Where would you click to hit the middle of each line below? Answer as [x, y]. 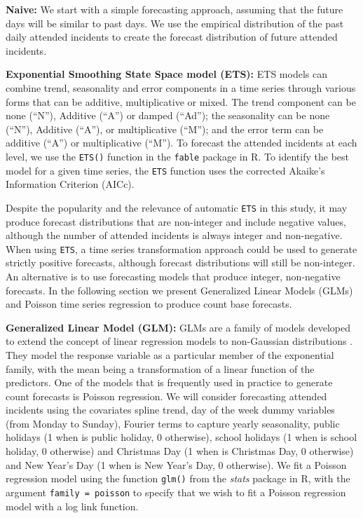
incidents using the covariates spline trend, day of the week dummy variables [170, 410]
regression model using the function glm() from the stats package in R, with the [178, 478]
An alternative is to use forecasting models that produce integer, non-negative [173, 276]
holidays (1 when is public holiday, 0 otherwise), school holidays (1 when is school [181, 437]
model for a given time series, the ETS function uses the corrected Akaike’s [165, 170]
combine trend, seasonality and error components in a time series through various [181, 87]
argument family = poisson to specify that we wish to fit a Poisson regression [176, 492]
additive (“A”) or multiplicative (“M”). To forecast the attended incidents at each [181, 143]
